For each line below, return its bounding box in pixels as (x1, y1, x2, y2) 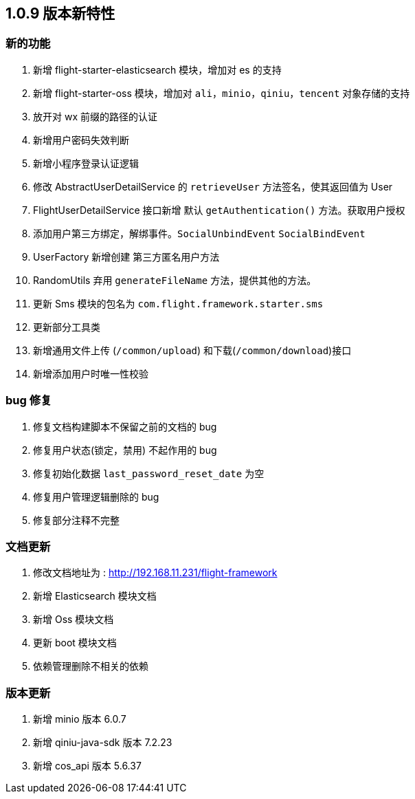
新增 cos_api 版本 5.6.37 (33, 760, 142, 772)
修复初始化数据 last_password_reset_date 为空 (33, 467, 265, 479)
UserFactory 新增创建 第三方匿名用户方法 (33, 250, 220, 263)
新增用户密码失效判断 (33, 133, 129, 146)
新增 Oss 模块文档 (33, 613, 114, 626)
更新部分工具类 (33, 320, 100, 333)
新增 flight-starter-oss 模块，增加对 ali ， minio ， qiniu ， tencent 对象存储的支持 (33, 87, 410, 99)
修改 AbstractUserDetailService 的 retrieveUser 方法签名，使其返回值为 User (33, 180, 393, 193)
